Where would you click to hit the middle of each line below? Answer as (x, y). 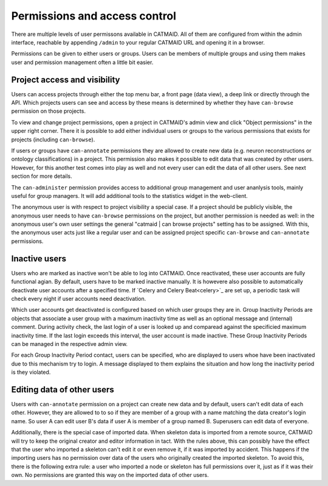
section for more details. (42, 176)
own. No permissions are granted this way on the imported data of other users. (110, 475)
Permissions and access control (94, 16)
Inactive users (39, 259)
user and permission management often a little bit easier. (82, 62)
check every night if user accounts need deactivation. (79, 298)
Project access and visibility (66, 79)
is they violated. (31, 372)
